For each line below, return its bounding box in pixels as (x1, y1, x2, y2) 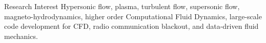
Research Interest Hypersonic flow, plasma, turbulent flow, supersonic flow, (4, 1, 240, 11)
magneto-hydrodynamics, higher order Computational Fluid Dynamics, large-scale (4, 11, 262, 21)
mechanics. (4, 30, 38, 41)
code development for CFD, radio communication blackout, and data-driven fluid (4, 21, 259, 31)
